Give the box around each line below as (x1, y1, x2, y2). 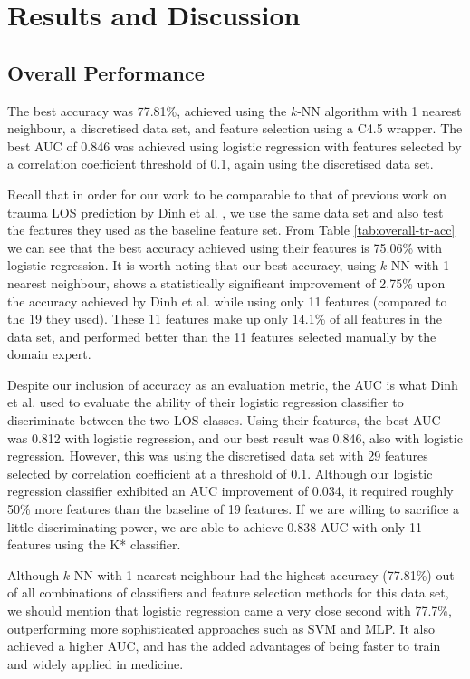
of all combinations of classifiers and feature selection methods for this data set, (7, 583, 449, 602)
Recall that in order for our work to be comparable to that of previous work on (7, 184, 447, 203)
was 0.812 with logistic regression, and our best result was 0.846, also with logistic (7, 428, 463, 447)
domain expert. (7, 344, 91, 364)
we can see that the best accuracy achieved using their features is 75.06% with (7, 238, 442, 257)
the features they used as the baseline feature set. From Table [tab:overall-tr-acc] (7, 220, 456, 239)
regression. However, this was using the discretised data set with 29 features (7, 446, 428, 465)
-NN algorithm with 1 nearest (297, 101, 462, 120)
